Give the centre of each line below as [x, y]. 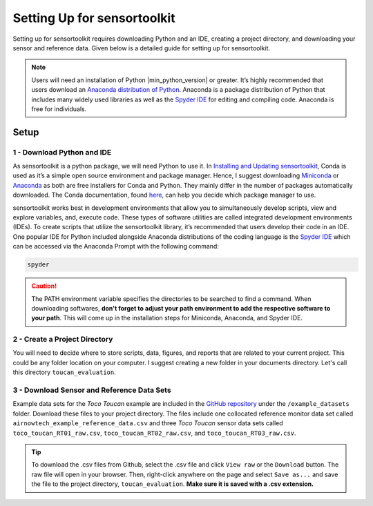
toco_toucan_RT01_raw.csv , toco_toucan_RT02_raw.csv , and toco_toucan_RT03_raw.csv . [154, 433]
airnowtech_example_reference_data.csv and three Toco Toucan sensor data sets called [148, 423]
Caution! [44, 286]
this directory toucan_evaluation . [65, 372]
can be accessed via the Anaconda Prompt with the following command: [116, 246]
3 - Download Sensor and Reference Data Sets [92, 390]
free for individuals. [59, 109]
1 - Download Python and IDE [62, 152]
